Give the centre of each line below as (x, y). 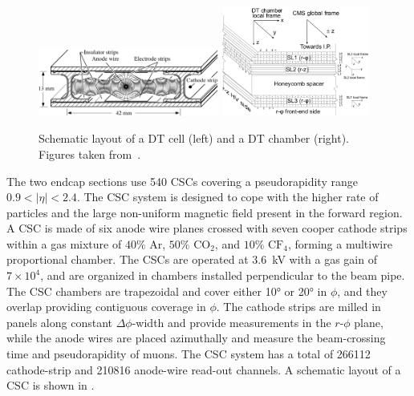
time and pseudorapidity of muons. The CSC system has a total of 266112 (189, 354)
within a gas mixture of (64, 243)
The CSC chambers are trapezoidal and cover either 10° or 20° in (167, 291)
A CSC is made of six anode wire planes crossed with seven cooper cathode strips (207, 228)
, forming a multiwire (340, 243)
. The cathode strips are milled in (298, 307)
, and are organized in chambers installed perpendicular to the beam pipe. (223, 275)
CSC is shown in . (51, 385)
